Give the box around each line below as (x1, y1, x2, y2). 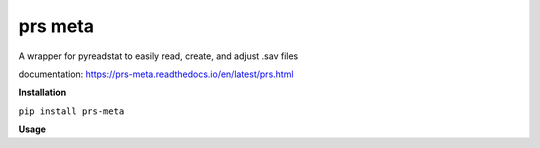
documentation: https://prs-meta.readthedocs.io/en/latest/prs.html (18, 68, 294, 80)
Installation (18, 86, 67, 99)
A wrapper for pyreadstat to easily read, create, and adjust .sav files (18, 50, 299, 62)
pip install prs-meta (18, 105, 125, 117)
